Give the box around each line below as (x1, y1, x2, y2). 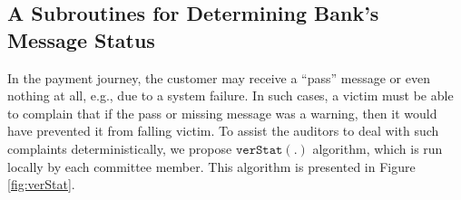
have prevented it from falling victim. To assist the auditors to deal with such (7, 121, 439, 140)
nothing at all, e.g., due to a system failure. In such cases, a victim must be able (7, 86, 454, 105)
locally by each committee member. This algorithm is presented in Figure (7, 157, 416, 176)
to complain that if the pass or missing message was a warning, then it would (7, 103, 437, 122)
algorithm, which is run (312, 138, 443, 157)
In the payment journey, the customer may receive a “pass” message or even (7, 68, 430, 87)
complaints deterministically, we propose (7, 138, 232, 157)
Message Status (7, 25, 155, 53)
